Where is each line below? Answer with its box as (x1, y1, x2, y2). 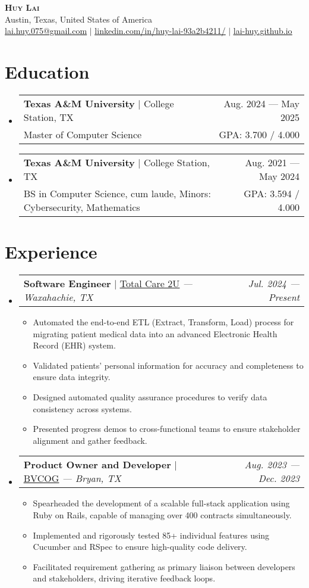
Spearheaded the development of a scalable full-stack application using (33, 497, 290, 509)
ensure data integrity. (33, 371, 111, 383)
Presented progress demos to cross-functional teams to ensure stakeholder (33, 422, 301, 435)
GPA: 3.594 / (244, 186, 299, 200)
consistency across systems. (33, 402, 132, 415)
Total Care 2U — (119, 276, 193, 291)
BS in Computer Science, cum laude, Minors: (23, 186, 211, 200)
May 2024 (258, 169, 299, 183)
